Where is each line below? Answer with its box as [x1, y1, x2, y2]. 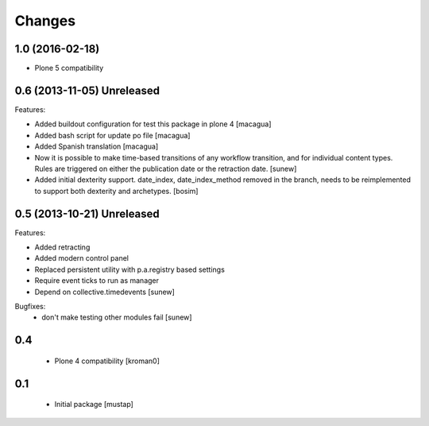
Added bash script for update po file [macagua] [34, 130, 191, 140]
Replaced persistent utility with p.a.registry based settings [34, 265, 226, 274]
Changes [14, 12, 75, 29]
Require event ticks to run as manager [34, 276, 159, 285]
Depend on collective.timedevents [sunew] [34, 287, 175, 296]
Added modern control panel [34, 254, 129, 263]
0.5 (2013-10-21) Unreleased [14, 207, 160, 220]
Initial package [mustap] [54, 400, 134, 409]
